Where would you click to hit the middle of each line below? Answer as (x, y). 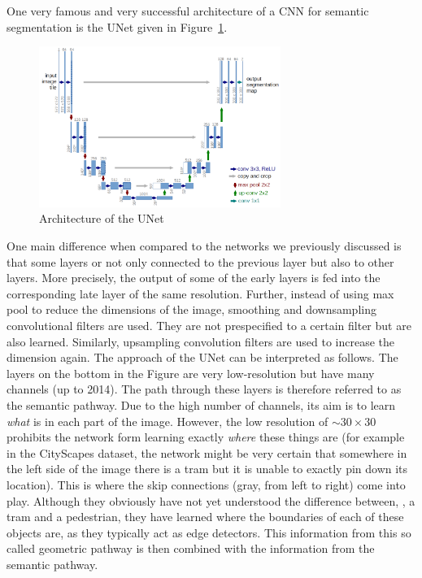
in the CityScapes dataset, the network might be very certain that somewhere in (207, 452)
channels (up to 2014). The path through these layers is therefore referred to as (204, 389)
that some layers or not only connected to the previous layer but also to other (200, 261)
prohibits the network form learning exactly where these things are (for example (206, 437)
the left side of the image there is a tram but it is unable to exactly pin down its (207, 469)
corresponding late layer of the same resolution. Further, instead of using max (200, 293)
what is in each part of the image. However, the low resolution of (167, 421)
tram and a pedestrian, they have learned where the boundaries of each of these (205, 517)
